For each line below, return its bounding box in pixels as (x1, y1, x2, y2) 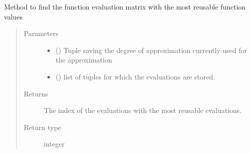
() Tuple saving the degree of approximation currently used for (55, 44, 248, 55)
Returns (23, 88, 48, 98)
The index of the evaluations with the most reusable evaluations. (43, 105, 242, 115)
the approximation (55, 54, 112, 65)
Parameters (23, 28, 58, 38)
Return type (23, 121, 61, 132)
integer (43, 138, 65, 149)
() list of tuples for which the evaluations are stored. (55, 71, 215, 81)
